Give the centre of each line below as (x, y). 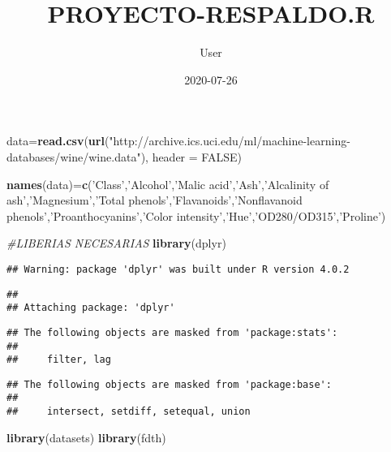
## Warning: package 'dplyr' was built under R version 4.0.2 (178, 269)
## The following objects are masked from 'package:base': (169, 384)
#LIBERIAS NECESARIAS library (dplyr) (116, 243)
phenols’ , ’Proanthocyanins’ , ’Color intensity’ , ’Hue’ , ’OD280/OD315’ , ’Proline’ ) (196, 215)
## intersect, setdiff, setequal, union (129, 412)
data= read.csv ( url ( (58, 141)
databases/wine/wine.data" (74, 156)
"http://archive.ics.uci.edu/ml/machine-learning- (230, 141)
